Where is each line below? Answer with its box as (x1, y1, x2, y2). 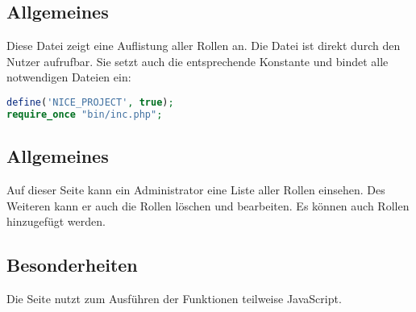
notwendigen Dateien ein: (6, 69, 131, 85)
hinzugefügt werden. (6, 213, 106, 230)
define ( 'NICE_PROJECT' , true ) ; (6, 96, 174, 108)
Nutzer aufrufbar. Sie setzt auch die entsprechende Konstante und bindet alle (6, 52, 389, 69)
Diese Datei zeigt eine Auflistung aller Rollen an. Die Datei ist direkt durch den (6, 37, 401, 54)
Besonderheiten (6, 252, 138, 277)
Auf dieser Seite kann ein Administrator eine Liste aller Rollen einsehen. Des (6, 181, 385, 198)
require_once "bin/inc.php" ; (6, 108, 163, 120)
